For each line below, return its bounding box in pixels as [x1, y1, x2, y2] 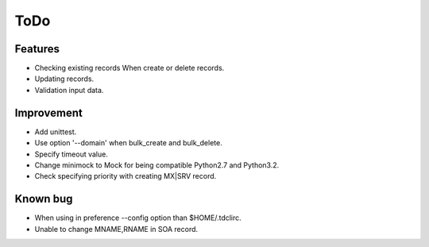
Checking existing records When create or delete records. [34, 64, 225, 73]
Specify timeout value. [34, 149, 109, 159]
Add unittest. [34, 127, 77, 137]
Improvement [14, 106, 83, 119]
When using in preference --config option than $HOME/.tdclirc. [34, 213, 242, 222]
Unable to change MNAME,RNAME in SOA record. [34, 224, 199, 233]
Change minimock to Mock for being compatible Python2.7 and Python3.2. [34, 160, 280, 170]
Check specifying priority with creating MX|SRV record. [34, 172, 217, 181]
